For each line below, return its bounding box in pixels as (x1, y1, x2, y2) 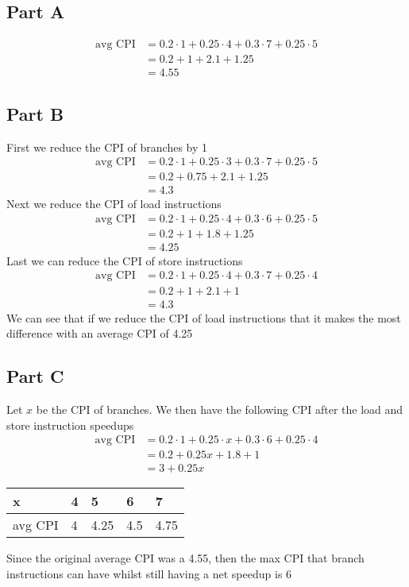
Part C (6, 364, 64, 388)
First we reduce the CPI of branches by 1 (6, 138, 208, 155)
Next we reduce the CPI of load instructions (6, 195, 222, 212)
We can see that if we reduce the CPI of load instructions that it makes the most (6, 309, 401, 326)
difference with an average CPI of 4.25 (6, 325, 193, 342)
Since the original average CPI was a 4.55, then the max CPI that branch (6, 550, 365, 566)
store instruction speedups (6, 416, 134, 433)
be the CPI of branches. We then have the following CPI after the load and (36, 400, 403, 417)
